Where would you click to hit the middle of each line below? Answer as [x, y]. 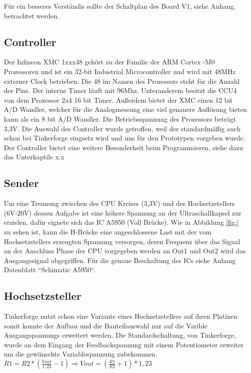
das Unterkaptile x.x [34, 157]
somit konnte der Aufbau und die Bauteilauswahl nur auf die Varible [106, 325]
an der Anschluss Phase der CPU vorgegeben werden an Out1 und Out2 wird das [125, 251]
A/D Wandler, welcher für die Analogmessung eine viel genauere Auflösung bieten [125, 109]
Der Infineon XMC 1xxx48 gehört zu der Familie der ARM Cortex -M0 [109, 62]
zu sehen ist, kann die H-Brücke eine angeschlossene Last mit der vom [108, 231]
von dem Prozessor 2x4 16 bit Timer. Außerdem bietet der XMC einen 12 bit [118, 100]
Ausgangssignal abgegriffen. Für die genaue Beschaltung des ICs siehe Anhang [120, 260]
